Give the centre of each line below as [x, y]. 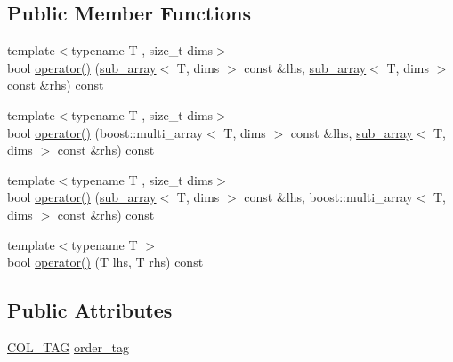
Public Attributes [90, 310]
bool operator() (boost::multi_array [105, 132]
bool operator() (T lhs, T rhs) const [105, 262]
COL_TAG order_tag [68, 346]
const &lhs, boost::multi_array [328, 197]
